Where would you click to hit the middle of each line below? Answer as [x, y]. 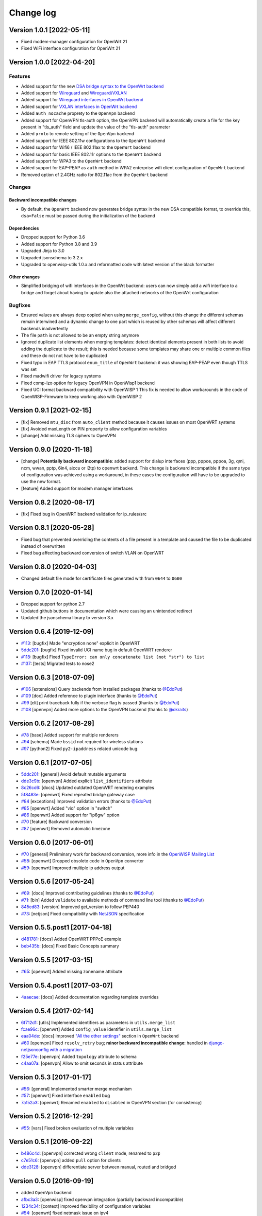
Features [20, 76]
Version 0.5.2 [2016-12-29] [51, 1116]
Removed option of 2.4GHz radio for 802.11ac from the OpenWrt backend [94, 175]
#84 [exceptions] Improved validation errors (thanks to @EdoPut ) [86, 801]
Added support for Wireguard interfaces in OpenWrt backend [82, 100]
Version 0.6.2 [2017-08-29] [52, 723]
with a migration [66, 1050]
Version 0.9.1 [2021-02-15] [50, 410]
